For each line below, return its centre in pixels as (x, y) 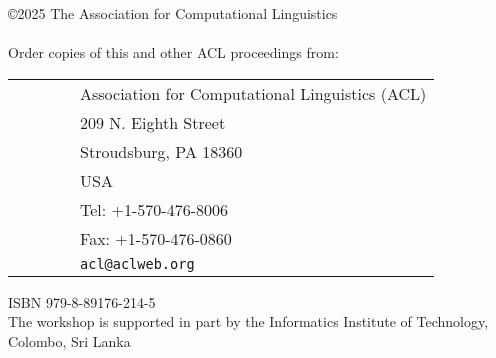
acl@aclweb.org (137, 263)
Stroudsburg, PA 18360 (161, 151)
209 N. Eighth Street (153, 122)
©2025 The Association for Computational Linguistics (173, 13)
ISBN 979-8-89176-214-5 (82, 301)
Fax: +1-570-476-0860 (156, 238)
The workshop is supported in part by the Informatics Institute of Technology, (248, 321)
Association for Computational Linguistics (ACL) (253, 93)
